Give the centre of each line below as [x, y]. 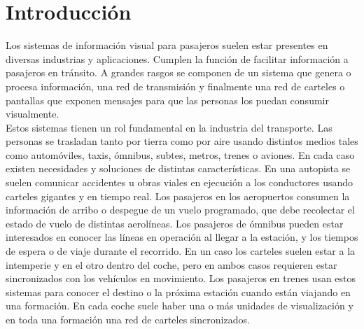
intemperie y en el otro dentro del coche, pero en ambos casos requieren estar [171, 264]
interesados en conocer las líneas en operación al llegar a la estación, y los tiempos [182, 237]
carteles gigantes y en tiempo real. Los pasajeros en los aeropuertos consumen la [178, 196]
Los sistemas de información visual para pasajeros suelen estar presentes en [167, 45]
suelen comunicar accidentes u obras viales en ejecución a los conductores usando [180, 182]
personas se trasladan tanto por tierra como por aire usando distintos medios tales [182, 141]
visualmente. [33, 114]
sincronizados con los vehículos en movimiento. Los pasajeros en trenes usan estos [181, 278]
